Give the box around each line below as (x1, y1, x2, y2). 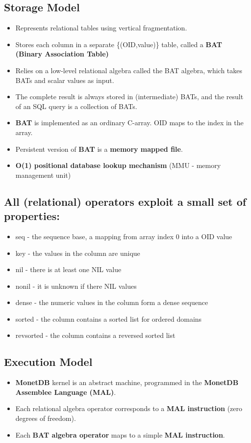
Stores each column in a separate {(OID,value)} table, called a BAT (15, 39, 223, 49)
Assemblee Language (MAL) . (15, 387, 116, 397)
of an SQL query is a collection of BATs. (15, 101, 137, 111)
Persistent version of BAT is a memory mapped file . (15, 143, 183, 154)
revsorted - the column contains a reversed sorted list (15, 330, 176, 340)
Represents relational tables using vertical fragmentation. (15, 23, 187, 33)
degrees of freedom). (15, 413, 76, 423)
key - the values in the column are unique (15, 248, 140, 258)
